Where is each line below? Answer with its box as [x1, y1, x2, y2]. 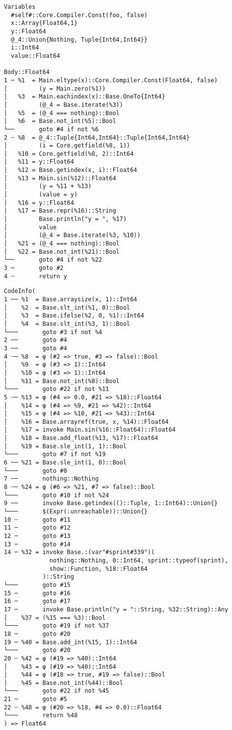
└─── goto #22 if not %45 [4, 687, 109, 695]
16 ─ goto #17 [4, 598, 71, 605]
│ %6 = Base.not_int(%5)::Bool [4, 118, 116, 125]
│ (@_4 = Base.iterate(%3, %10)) [4, 232, 141, 239]
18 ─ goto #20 [4, 630, 71, 637]
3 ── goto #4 [4, 344, 67, 352]
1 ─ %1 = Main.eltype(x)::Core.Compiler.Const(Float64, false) [4, 76, 218, 84]
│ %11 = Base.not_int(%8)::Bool [4, 377, 120, 385]
